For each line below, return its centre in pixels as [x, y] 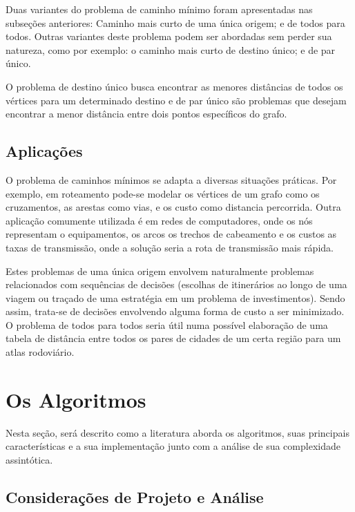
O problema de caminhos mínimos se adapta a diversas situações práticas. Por [171, 179]
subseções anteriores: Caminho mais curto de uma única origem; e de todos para [175, 22]
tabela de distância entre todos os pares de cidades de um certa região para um [173, 338]
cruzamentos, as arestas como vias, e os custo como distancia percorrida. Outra [173, 207]
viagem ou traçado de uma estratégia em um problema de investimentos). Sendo [175, 297]
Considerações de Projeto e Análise [135, 496]
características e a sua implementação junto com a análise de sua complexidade [173, 446]
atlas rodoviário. [40, 352]
